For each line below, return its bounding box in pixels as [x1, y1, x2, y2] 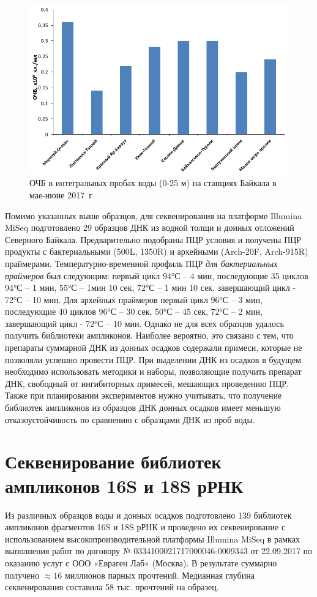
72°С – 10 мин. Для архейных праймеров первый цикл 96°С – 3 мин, [5, 293, 263, 306]
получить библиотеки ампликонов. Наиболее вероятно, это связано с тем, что [5, 329, 294, 342]
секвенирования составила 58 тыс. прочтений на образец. [5, 580, 219, 593]
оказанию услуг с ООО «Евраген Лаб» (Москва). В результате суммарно [5, 556, 277, 569]
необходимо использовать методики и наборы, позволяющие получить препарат [5, 365, 302, 378]
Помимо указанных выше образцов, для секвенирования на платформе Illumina [5, 209, 302, 222]
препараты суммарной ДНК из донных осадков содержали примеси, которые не [5, 341, 302, 354]
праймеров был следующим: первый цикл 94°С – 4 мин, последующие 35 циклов [5, 269, 308, 282]
